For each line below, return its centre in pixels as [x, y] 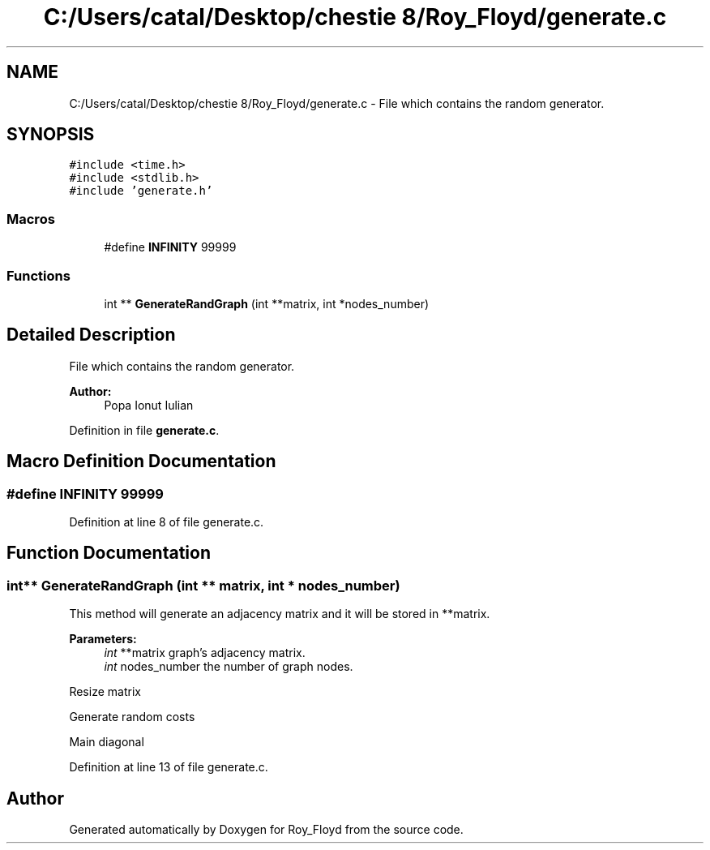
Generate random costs [132, 717]
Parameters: [103, 639]
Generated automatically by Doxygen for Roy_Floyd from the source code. [266, 830]
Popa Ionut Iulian [149, 405]
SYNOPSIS [51, 135]
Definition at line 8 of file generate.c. [167, 522]
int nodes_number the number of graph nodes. [229, 667]
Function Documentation [109, 553]
